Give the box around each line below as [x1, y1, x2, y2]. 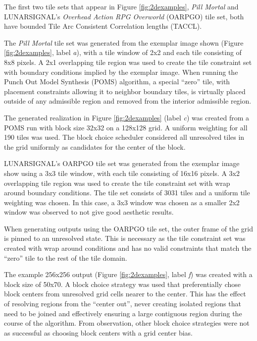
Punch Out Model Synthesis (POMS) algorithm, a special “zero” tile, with [4, 76, 230, 87]
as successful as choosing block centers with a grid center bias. [4, 327, 193, 338]
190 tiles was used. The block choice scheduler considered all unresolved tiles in [4, 132, 245, 142]
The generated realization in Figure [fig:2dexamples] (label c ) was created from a [4, 112, 250, 122]
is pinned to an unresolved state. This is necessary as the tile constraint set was [4, 233, 246, 243]
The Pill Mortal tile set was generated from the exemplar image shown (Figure [4, 37, 244, 48]
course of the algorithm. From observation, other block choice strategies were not [4, 318, 250, 328]
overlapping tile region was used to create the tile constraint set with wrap [4, 177, 230, 188]
